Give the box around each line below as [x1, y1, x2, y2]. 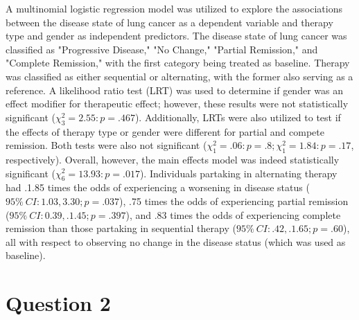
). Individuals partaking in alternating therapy [139, 166, 338, 180]
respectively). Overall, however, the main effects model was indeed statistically [6, 152, 340, 166]
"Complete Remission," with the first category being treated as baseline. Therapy [6, 55, 350, 70]
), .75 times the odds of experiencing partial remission [119, 193, 349, 208]
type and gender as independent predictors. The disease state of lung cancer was [6, 28, 347, 43]
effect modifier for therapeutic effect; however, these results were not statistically [6, 96, 349, 111]
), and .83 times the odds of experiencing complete [125, 207, 341, 222]
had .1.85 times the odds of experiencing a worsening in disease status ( [6, 180, 310, 195]
